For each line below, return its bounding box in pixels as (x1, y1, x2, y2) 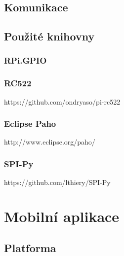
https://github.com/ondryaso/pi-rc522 (4, 96, 121, 107)
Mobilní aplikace (4, 206, 120, 226)
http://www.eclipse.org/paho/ (4, 137, 95, 147)
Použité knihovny (4, 29, 95, 44)
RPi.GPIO (4, 54, 47, 67)
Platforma (4, 240, 56, 255)
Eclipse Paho (4, 117, 56, 130)
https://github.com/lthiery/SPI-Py (4, 177, 111, 187)
